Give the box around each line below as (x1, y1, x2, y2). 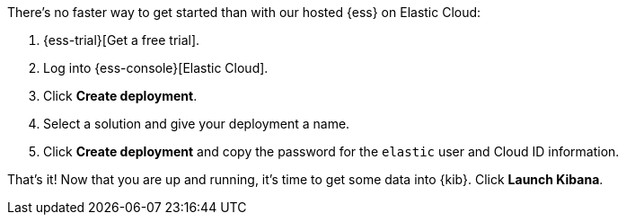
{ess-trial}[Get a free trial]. (43, 32, 200, 48)
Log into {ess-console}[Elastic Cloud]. (43, 60, 269, 75)
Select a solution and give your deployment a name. (43, 116, 350, 131)
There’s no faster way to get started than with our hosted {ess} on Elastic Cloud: (7, 4, 481, 20)
